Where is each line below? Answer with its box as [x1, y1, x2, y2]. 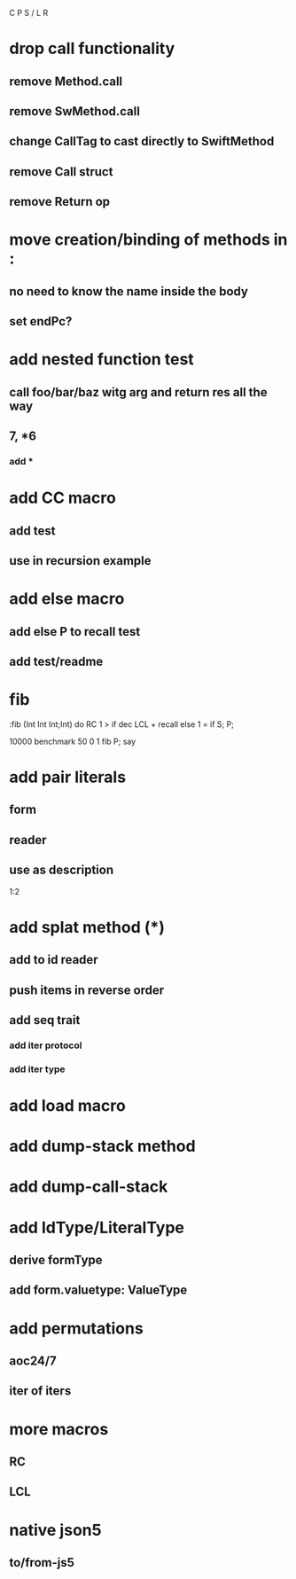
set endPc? [9, 314, 73, 329]
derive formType [9, 1253, 104, 1267]
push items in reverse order [9, 982, 165, 997]
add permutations [9, 1318, 144, 1338]
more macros [9, 1419, 109, 1439]
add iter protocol [9, 1039, 82, 1051]
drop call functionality [9, 39, 175, 59]
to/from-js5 [9, 1555, 75, 1570]
